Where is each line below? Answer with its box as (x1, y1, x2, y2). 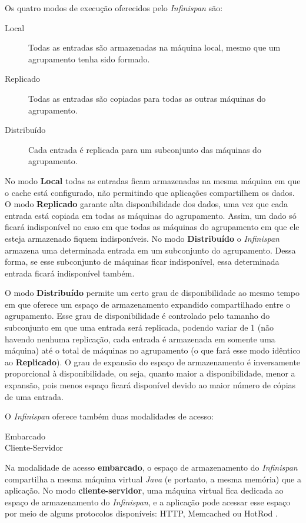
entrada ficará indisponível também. (5, 267, 135, 279)
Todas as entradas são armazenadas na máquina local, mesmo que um (28, 41, 281, 54)
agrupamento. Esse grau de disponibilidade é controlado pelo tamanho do (5, 309, 270, 322)
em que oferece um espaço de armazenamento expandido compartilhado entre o (5, 298, 291, 310)
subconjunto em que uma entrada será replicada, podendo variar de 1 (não (5, 321, 274, 334)
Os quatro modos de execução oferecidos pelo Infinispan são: (5, 2, 223, 14)
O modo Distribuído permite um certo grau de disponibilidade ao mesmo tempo (5, 287, 300, 299)
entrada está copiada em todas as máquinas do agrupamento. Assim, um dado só (5, 209, 297, 221)
